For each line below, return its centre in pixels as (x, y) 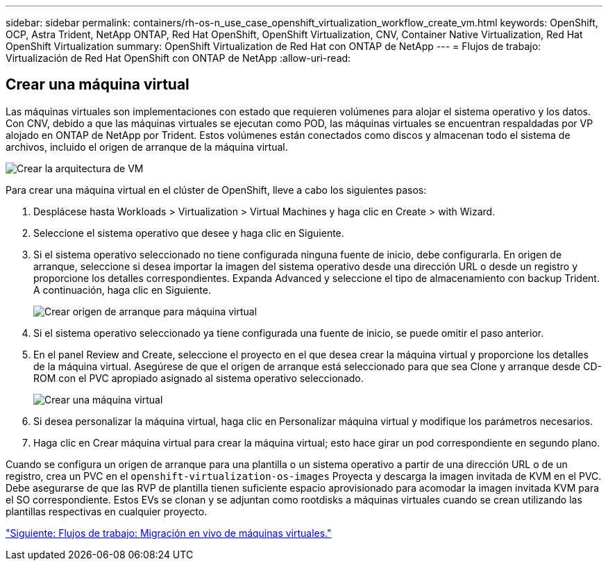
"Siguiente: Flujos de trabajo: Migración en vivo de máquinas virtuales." (169, 533)
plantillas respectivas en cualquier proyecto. (107, 511)
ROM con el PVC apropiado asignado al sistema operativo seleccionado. (199, 378)
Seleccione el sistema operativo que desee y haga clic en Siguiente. (189, 233)
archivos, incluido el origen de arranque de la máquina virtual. (147, 147)
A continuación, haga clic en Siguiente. (122, 290)
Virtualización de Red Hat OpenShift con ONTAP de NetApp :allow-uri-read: (178, 58)
